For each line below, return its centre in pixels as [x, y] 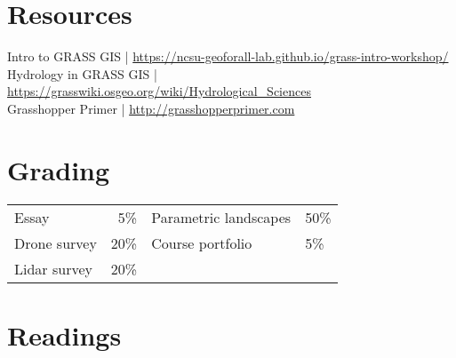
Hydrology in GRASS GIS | [82, 73]
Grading [59, 169]
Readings [64, 334]
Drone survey [56, 243]
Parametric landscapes [221, 217]
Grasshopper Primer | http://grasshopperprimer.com [151, 108]
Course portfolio [202, 243]
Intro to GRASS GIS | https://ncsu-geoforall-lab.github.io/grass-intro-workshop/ [228, 56]
